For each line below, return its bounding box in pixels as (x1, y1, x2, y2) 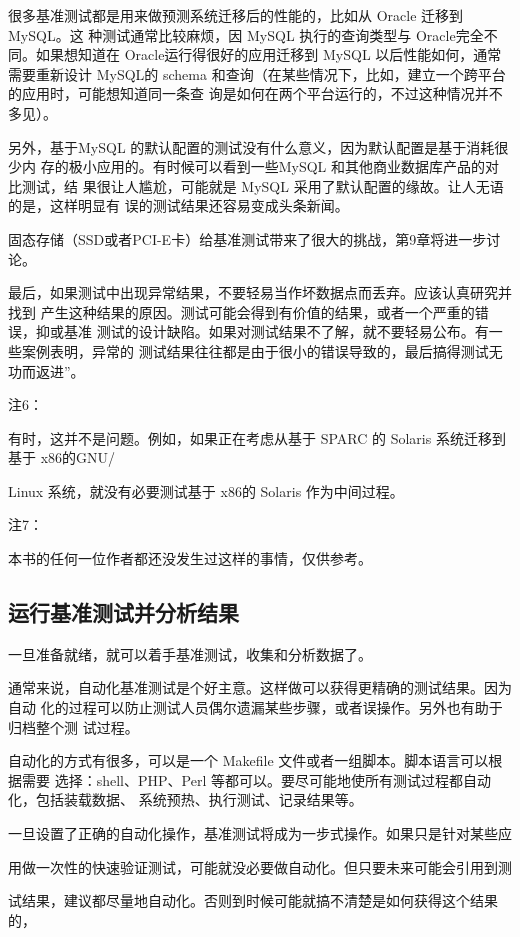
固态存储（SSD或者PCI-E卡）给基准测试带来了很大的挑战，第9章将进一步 (8, 228, 487, 249)
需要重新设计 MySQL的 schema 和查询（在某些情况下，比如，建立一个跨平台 (8, 63, 506, 84)
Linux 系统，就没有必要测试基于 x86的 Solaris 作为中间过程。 (8, 480, 404, 501)
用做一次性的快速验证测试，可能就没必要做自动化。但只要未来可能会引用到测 (8, 856, 512, 877)
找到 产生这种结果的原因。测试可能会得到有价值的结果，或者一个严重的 (8, 301, 475, 322)
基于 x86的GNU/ (8, 447, 116, 468)
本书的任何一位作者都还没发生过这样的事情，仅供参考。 (8, 548, 372, 569)
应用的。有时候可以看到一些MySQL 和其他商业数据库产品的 (96, 156, 485, 177)
